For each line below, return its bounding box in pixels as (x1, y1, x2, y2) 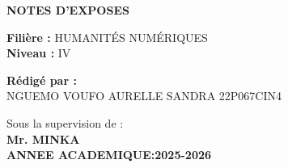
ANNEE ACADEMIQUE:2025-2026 (6, 146, 212, 163)
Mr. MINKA (6, 130, 80, 147)
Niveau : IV (6, 44, 71, 61)
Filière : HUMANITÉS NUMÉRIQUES (6, 28, 208, 45)
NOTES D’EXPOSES (6, 2, 129, 18)
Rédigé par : (6, 71, 77, 88)
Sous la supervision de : (6, 114, 124, 131)
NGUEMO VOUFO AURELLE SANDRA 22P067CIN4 (6, 87, 282, 104)
